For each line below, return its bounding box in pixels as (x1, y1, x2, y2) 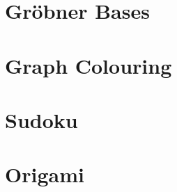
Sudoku (5, 105, 78, 134)
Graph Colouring (5, 51, 172, 79)
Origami (5, 160, 84, 189)
